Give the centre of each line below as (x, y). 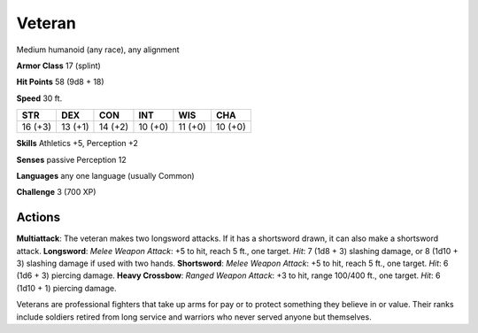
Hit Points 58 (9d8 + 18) (61, 82)
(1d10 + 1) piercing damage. (66, 288)
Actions (39, 217)
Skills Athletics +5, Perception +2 (77, 143)
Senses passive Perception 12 (72, 159)
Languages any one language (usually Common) (105, 175)
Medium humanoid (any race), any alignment (98, 50)
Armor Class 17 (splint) (58, 66)
